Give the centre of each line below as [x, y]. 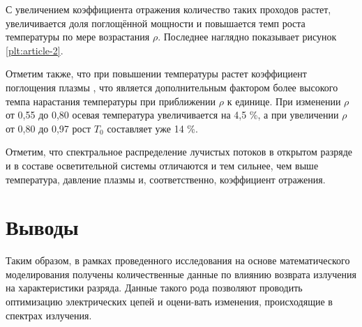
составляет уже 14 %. [152, 128]
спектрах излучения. [49, 315]
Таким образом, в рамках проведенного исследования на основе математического [178, 260]
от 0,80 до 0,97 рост [48, 128]
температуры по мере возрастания [78, 37]
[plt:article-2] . [35, 50]
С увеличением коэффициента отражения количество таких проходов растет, [168, 9]
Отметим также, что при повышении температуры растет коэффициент [156, 74]
